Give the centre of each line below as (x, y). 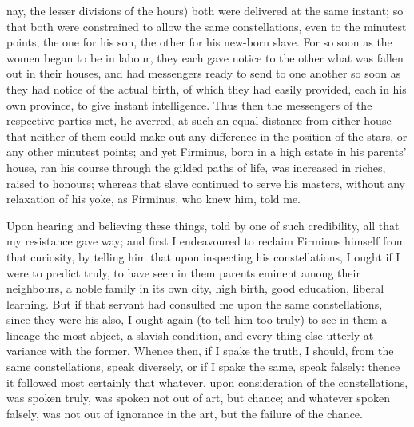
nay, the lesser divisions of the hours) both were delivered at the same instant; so (205, 10)
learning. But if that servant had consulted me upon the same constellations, (195, 303)
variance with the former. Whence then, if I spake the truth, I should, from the (200, 351)
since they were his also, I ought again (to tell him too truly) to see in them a (197, 319)
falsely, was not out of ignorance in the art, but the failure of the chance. (185, 413)
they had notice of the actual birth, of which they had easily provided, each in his (207, 88)
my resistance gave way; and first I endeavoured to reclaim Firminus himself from (206, 241)
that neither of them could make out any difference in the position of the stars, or (207, 136)
